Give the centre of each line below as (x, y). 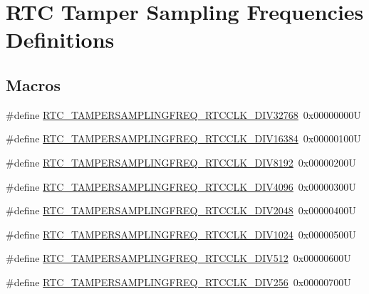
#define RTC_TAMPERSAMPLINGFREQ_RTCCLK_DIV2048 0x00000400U (181, 210)
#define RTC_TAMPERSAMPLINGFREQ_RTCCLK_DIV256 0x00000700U (178, 282)
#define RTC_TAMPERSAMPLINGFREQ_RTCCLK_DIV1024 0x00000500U (181, 234)
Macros (33, 84)
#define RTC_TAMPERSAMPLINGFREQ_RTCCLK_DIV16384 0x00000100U (183, 138)
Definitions (60, 40)
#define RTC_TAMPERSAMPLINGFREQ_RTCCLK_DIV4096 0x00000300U (181, 186)
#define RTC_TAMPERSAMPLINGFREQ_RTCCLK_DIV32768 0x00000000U (183, 114)
